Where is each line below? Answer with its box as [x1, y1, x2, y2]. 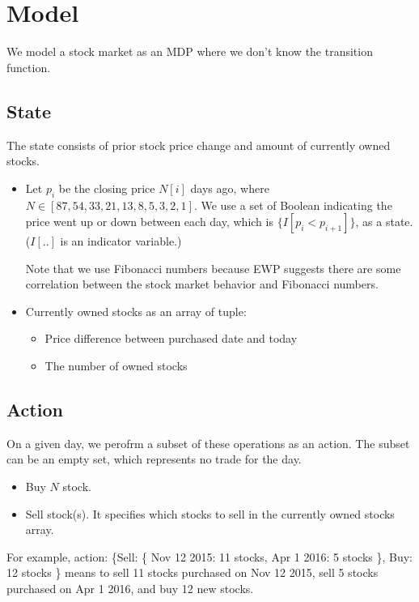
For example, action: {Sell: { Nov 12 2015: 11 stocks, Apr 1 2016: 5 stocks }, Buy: [6, 548, 413, 565]
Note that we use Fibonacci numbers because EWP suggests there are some [25, 259, 401, 276]
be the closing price [58, 179, 155, 196]
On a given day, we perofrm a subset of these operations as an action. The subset [6, 434, 410, 451]
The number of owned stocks [44, 357, 188, 374]
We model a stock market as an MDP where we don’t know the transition [6, 43, 373, 60]
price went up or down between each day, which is [25, 213, 273, 230]
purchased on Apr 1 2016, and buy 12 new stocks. [6, 580, 254, 597]
